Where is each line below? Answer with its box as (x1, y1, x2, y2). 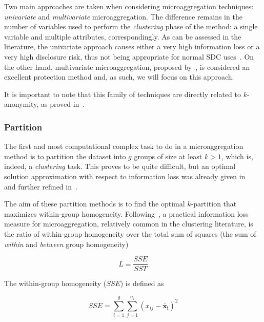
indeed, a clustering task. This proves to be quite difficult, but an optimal (4, 161, 236, 172)
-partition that (191, 198, 237, 209)
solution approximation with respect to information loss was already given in (4, 171, 246, 181)
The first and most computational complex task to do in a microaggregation (4, 141, 243, 151)
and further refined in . (4, 181, 77, 192)
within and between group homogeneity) (4, 238, 129, 249)
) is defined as (120, 278, 164, 289)
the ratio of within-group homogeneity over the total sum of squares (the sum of (4, 228, 256, 239)
